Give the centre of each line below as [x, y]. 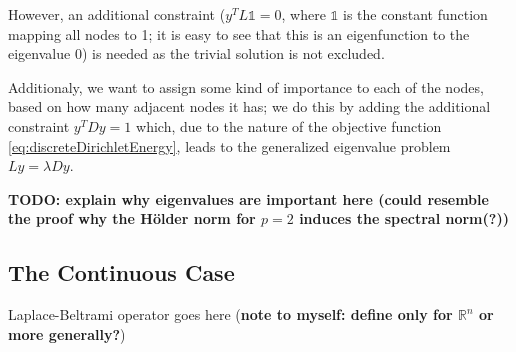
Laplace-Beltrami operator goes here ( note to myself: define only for [230, 314]
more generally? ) [67, 333]
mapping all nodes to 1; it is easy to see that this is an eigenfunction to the [239, 33]
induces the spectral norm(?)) [404, 218]
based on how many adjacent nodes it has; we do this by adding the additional [249, 106]
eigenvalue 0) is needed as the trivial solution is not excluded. [196, 53]
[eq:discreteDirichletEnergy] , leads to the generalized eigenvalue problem [229, 145]
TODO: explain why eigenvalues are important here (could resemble [248, 198]
